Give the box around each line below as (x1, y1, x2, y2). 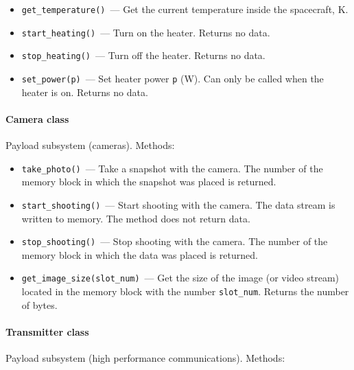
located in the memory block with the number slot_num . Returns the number (21, 284, 349, 299)
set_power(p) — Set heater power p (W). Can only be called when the (21, 71, 324, 85)
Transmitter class (5, 324, 89, 338)
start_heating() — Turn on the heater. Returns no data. (21, 25, 270, 39)
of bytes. (21, 297, 58, 312)
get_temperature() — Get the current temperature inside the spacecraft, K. (21, 2, 349, 16)
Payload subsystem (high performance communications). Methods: (5, 351, 285, 365)
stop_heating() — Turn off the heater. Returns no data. (21, 48, 265, 62)
